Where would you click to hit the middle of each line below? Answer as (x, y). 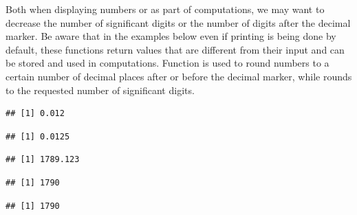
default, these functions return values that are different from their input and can (175, 49)
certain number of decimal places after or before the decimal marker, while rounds (179, 76)
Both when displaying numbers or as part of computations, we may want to (165, 9)
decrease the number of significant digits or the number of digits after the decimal (178, 22)
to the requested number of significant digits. (100, 90)
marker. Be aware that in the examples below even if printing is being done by (171, 36)
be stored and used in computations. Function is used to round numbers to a (167, 63)
